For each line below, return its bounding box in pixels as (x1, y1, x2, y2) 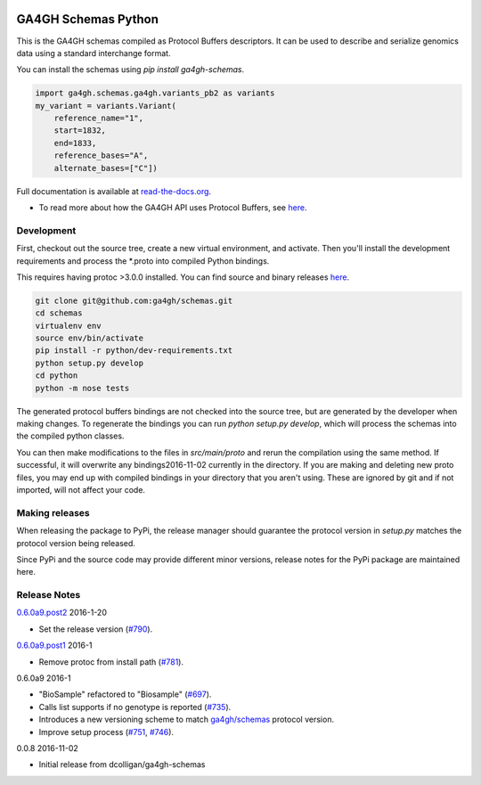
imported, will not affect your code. (16, 484, 146, 495)
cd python (35, 371, 78, 380)
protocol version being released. (16, 537, 135, 548)
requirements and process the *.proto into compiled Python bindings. (16, 255, 270, 266)
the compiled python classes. (16, 430, 125, 441)
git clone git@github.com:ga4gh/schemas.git (35, 295, 233, 306)
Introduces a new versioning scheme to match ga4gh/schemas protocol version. (38, 714, 334, 725)
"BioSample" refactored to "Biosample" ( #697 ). (38, 689, 212, 699)
